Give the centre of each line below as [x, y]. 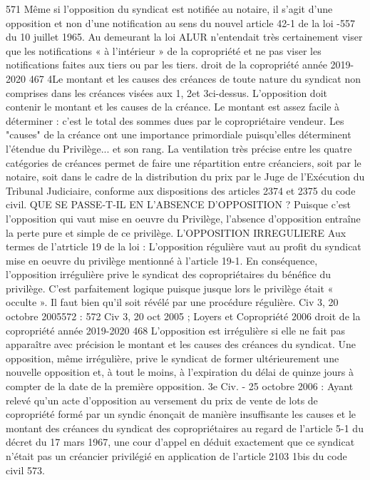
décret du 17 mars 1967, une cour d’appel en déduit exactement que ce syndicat [180, 442]
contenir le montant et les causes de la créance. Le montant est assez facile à [173, 107]
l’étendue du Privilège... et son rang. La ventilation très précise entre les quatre [179, 148]
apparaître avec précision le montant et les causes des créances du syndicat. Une [181, 344]
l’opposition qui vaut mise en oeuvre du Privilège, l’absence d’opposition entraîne [183, 218]
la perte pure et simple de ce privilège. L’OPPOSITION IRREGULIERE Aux [176, 232]
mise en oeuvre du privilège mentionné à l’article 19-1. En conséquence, [162, 260]
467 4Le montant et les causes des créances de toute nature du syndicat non [195, 78]
